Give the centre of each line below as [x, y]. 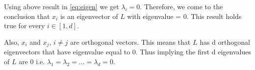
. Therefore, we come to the [181, 6]
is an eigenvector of [89, 16]
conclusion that [27, 16]
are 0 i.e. [32, 61]
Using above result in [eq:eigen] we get [62, 6]
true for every [25, 26]
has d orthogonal [225, 42]
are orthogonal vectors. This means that [130, 42]
